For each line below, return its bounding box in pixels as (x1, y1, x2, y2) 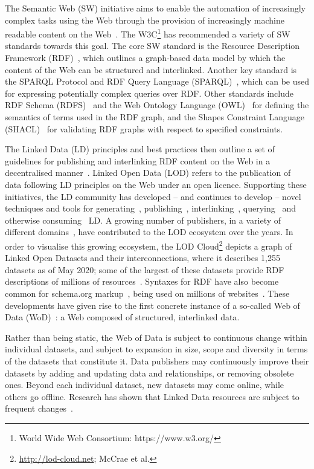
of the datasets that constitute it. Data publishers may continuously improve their (5, 354, 309, 367)
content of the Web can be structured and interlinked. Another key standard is (5, 63, 297, 76)
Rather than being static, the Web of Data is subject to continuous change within (5, 331, 307, 343)
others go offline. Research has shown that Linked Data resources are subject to (5, 390, 300, 403)
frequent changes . (5, 402, 73, 415)
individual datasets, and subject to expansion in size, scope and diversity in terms (5, 343, 308, 355)
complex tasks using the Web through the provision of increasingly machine (5, 13, 284, 26)
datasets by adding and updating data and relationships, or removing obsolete (5, 366, 294, 379)
